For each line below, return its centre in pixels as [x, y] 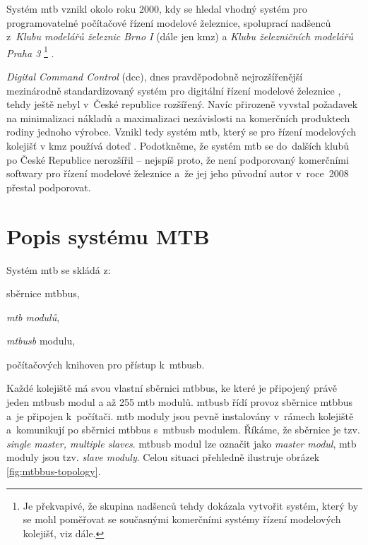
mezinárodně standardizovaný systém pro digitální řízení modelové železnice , [174, 90]
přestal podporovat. [49, 187]
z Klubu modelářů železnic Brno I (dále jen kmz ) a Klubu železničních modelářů [180, 36]
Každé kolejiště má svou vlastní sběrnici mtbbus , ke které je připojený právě [172, 388]
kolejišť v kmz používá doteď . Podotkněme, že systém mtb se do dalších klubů [178, 145]
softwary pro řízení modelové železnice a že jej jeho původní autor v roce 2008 [178, 173]
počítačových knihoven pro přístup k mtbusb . [106, 364]
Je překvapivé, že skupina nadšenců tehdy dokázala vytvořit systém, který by [191, 505]
